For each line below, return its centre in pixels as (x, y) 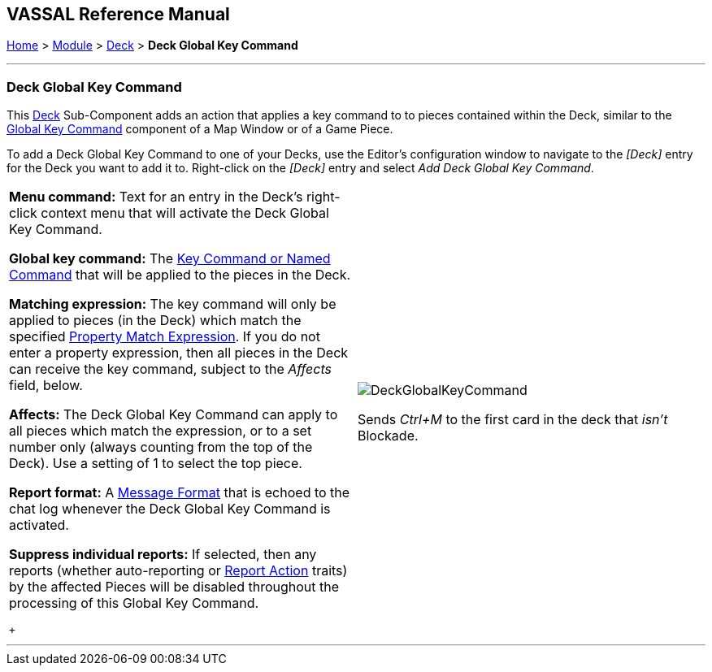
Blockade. (388, 435)
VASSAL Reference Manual (118, 14)
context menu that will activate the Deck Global (185, 213)
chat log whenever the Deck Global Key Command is (170, 509)
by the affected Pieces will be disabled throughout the (174, 587)
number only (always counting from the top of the (161, 447)
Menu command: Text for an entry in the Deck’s (156, 197)
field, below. (46, 386)
